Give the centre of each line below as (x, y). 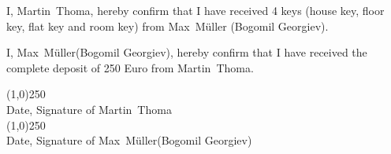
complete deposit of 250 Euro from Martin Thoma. (130, 67)
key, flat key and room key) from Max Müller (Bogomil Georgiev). (168, 26)
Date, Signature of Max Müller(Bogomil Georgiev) (129, 140)
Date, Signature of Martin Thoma (89, 109)
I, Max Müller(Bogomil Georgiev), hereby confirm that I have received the (187, 52)
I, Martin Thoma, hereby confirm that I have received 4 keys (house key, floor (195, 10)
